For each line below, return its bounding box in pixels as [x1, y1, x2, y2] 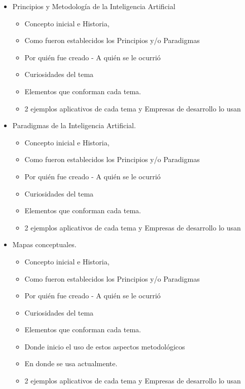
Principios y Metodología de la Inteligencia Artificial [12, 1, 176, 11]
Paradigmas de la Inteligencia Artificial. [12, 120, 136, 131]
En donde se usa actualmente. [24, 358, 118, 369]
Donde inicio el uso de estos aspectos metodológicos [24, 341, 185, 352]
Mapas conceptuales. [12, 239, 77, 250]
